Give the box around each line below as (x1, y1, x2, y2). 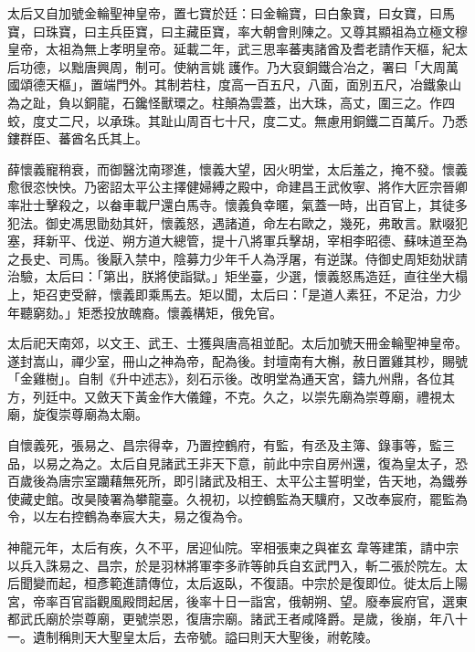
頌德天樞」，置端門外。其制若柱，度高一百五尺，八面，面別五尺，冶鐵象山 (19, 75, 461, 94)
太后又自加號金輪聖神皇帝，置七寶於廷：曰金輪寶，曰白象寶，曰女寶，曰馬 (7, 4, 455, 22)
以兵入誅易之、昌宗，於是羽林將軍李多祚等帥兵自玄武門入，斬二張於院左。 (7, 555, 455, 574)
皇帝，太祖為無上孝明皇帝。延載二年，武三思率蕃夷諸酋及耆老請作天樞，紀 (7, 39, 455, 58)
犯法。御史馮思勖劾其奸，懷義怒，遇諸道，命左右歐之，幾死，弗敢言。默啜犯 (7, 213, 468, 232)
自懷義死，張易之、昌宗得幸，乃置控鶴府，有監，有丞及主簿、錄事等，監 (7, 436, 442, 455)
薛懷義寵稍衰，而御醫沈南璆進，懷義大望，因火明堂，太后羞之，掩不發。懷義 (7, 159, 468, 178)
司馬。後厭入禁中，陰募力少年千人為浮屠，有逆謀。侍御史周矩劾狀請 (58, 248, 468, 268)
